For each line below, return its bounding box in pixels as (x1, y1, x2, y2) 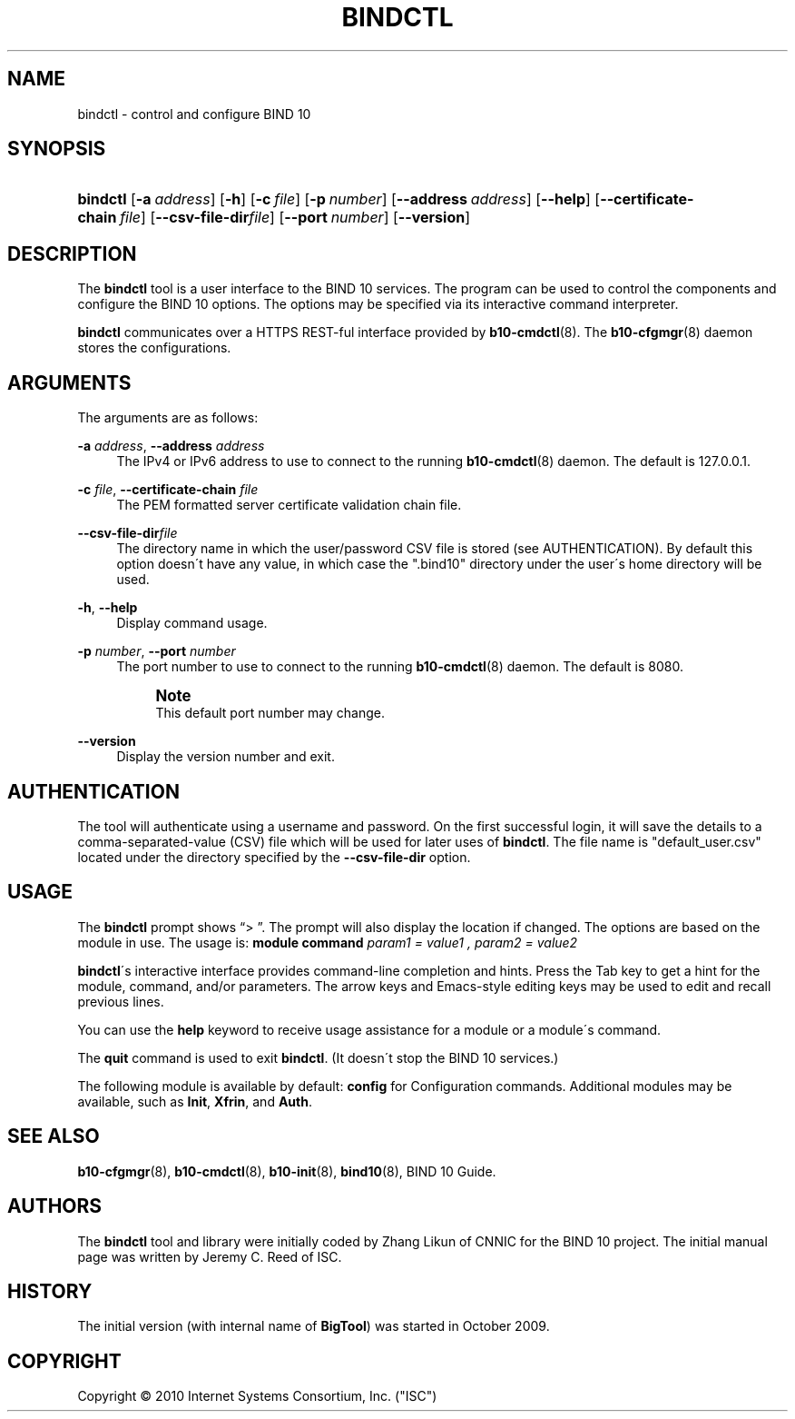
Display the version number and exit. (116, 749, 335, 765)
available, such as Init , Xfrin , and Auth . (77, 1093, 312, 1109)
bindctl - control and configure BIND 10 (77, 105, 311, 122)
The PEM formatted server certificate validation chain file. (116, 497, 462, 513)
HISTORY (7, 1279, 93, 1303)
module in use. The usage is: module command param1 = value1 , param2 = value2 (77, 934, 578, 950)
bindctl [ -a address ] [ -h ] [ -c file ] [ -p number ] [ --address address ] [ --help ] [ (77, 190, 601, 209)
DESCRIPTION (7, 242, 137, 265)
